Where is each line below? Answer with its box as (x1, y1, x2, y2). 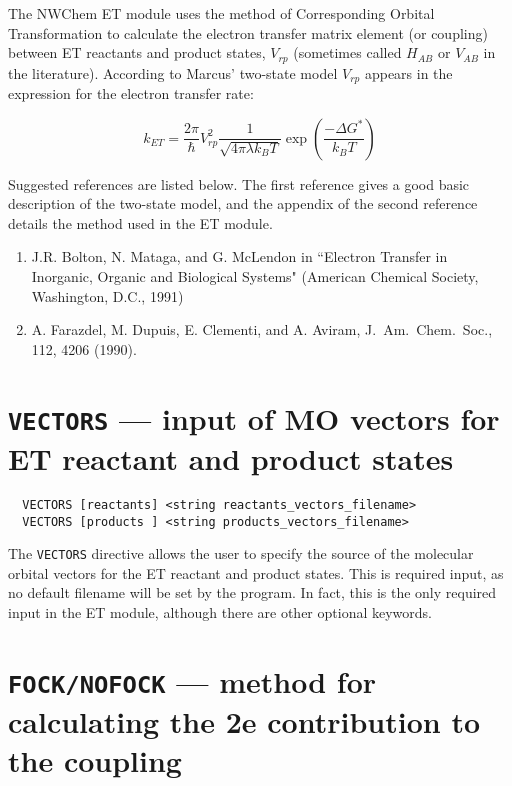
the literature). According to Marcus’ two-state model (8, 62, 338, 83)
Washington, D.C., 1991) (31, 285, 184, 306)
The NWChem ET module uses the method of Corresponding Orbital (8, 3, 435, 23)
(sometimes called (293, 42, 402, 63)
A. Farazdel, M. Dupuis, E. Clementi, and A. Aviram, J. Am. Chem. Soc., (31, 319, 493, 340)
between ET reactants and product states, (8, 42, 266, 63)
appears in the (364, 62, 453, 83)
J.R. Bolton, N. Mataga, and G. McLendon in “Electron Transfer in (31, 246, 448, 267)
